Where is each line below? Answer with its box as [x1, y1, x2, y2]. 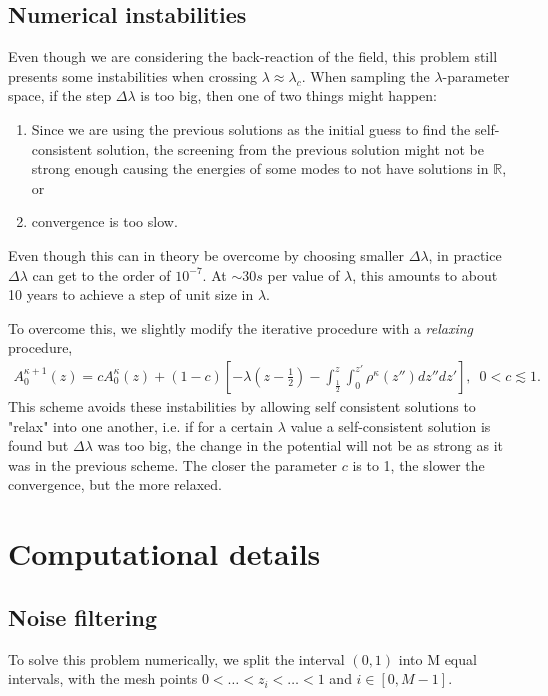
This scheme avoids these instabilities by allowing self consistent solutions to [8, 395, 476, 416]
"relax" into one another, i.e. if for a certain [8, 415, 273, 436]
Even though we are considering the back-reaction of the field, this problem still [8, 46, 498, 67]
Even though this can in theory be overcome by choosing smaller [8, 244, 405, 265]
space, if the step [8, 85, 112, 106]
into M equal [398, 648, 477, 669]
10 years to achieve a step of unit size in [8, 284, 254, 305]
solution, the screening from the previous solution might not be [96, 138, 484, 159]
